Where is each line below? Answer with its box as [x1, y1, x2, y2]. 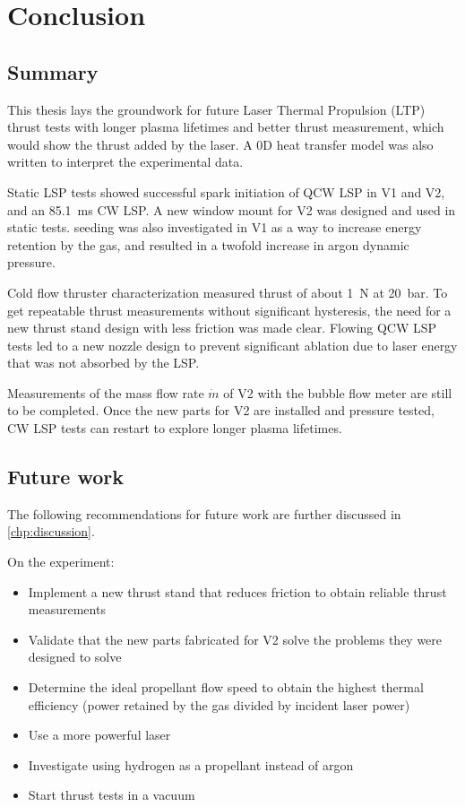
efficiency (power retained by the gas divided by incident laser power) [28, 695, 410, 714]
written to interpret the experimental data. [7, 152, 244, 171]
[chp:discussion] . [7, 522, 95, 541]
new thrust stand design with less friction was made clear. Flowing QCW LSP [7, 318, 437, 337]
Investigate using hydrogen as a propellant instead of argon [28, 755, 354, 774]
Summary [7, 57, 99, 85]
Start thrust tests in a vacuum [28, 785, 195, 804]
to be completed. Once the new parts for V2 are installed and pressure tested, [7, 401, 435, 420]
